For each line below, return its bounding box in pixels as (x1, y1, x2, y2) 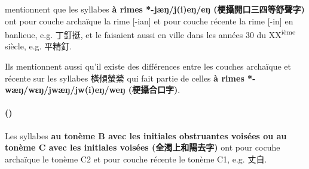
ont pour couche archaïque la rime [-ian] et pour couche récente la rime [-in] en (5, 14, 293, 27)
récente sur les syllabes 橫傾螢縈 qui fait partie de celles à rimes (5, 71, 244, 84)
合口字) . (148, 83, 180, 96)
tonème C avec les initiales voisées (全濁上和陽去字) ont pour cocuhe (5, 141, 280, 154)
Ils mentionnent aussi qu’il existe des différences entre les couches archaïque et (5, 60, 291, 73)
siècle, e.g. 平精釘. (5, 40, 72, 52)
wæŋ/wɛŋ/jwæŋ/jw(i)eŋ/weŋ (5, 83, 126, 96)
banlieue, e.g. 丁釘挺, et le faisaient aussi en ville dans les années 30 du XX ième (5, 27, 296, 40)
